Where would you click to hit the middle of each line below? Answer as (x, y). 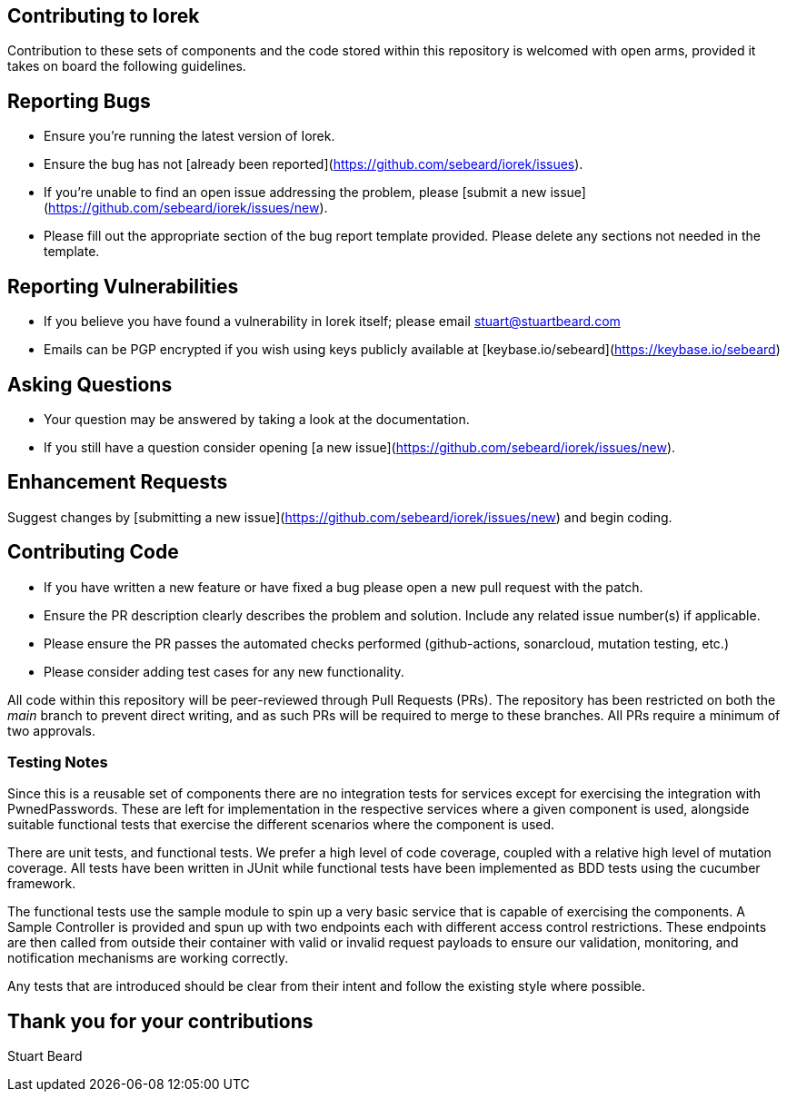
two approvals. (51, 730)
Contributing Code (93, 552)
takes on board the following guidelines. (127, 66)
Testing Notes (58, 762)
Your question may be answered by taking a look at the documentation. (257, 419)
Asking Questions (90, 384)
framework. (42, 884)
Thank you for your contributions (160, 1021)
